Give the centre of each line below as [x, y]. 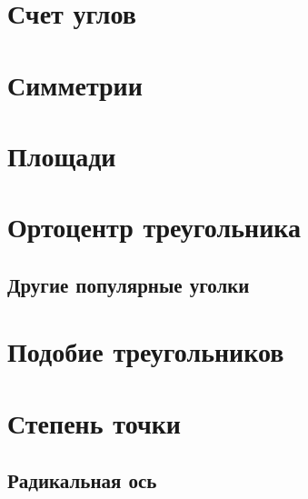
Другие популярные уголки [129, 284]
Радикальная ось [82, 480]
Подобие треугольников [146, 351]
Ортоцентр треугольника [154, 227]
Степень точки [94, 422]
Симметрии [75, 84]
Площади [62, 155]
